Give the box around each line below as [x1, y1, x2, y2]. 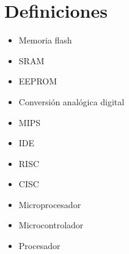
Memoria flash [18, 34, 72, 47]
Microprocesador [18, 198, 81, 211]
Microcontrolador [18, 219, 84, 231]
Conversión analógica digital [18, 95, 125, 108]
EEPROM [18, 75, 57, 88]
